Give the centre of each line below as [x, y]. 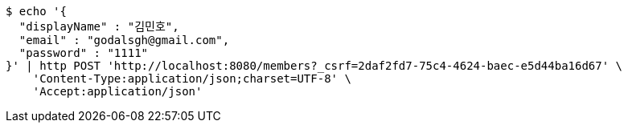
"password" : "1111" [84, 53]
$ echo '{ [36, 11]
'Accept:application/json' [117, 91]
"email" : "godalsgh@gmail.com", [124, 40]
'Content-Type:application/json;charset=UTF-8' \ [192, 79]
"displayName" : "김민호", [99, 26]
